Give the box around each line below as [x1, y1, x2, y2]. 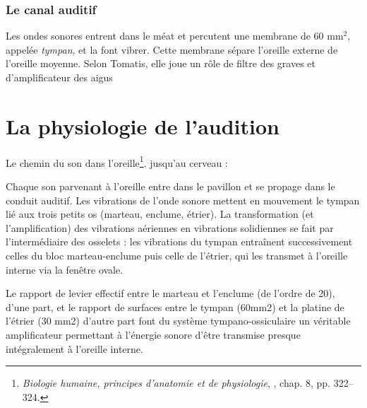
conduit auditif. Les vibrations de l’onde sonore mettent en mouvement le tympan [6, 192, 360, 207]
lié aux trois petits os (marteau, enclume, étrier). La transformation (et [6, 206, 314, 221]
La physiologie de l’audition [6, 111, 279, 140]
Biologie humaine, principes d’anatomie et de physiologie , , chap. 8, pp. [22, 375, 331, 390]
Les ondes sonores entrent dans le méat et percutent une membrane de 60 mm [6, 28, 344, 43]
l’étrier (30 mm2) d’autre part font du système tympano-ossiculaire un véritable [6, 313, 351, 328]
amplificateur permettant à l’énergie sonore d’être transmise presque [6, 327, 301, 342]
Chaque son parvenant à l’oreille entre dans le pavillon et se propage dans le [6, 178, 335, 193]
